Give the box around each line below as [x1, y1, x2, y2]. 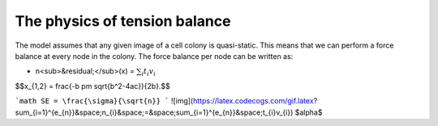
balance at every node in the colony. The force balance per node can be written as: [15, 51, 294, 61]
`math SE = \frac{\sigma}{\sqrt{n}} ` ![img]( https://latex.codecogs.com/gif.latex [15, 96, 314, 106]
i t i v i [141, 67, 156, 78]
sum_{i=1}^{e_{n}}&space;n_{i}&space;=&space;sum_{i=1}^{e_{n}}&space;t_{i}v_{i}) [15, 107, 294, 117]
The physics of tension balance [15, 12, 231, 30]
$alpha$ [294, 107, 323, 117]
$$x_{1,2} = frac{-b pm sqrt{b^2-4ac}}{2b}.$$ [15, 81, 170, 90]
